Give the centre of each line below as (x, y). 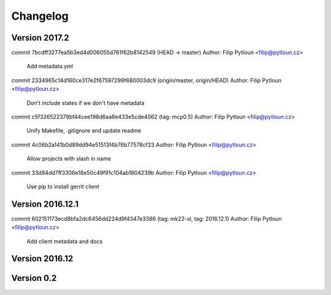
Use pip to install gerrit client (63, 186)
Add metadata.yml (50, 66)
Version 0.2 (34, 278)
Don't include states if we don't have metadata (86, 103)
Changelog (40, 16)
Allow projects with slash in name (69, 159)
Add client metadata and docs (65, 241)
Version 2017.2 (40, 38)
